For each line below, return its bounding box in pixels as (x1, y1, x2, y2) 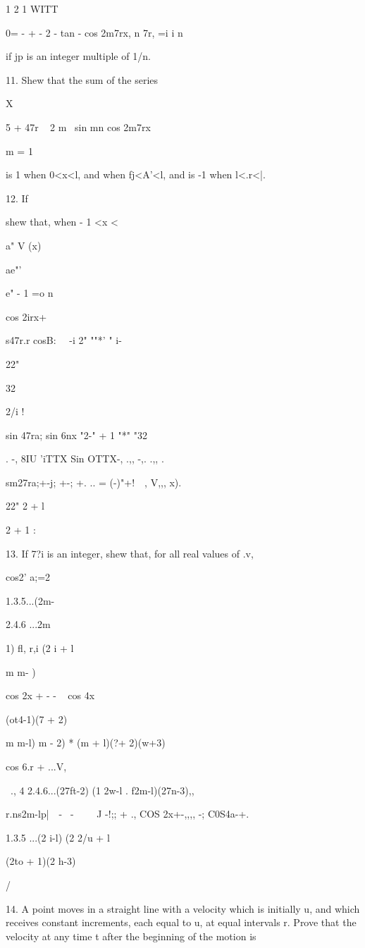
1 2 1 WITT (6, 1, 58, 16)
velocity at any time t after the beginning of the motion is (6, 928, 256, 943)
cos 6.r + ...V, (6, 759, 67, 773)
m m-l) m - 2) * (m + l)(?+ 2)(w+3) (6, 735, 166, 750)
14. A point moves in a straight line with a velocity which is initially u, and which (6, 901, 360, 916)
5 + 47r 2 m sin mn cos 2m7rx (6, 119, 151, 134)
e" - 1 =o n (6, 285, 54, 300)
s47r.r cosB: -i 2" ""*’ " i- (6, 333, 122, 347)
